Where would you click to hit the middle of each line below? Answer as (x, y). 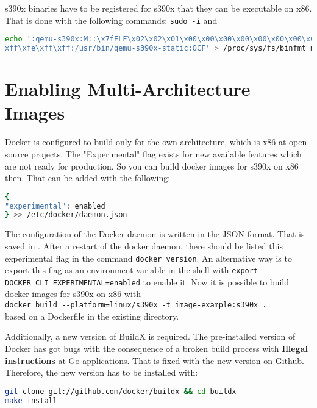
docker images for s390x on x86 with (73, 294)
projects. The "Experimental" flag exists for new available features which (166, 153)
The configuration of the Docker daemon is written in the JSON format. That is (155, 234)
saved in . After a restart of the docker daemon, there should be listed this (144, 245)
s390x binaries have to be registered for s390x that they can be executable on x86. (158, 8)
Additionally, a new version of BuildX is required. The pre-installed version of (150, 336)
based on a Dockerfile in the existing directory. (92, 316)
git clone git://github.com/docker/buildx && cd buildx (121, 391)
